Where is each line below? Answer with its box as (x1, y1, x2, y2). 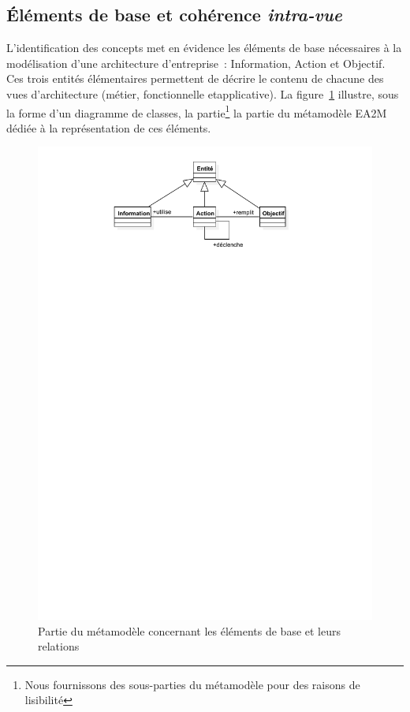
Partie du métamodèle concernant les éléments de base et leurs (38, 622, 341, 639)
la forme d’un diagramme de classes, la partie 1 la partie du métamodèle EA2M (6, 102, 387, 121)
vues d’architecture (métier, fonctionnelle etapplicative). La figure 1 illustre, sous (6, 85, 399, 102)
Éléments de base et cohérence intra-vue (6, 2, 342, 27)
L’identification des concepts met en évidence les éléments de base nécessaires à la (6, 39, 402, 56)
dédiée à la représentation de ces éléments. (6, 119, 211, 136)
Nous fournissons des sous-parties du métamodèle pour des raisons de (24, 676, 360, 692)
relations (38, 638, 80, 654)
